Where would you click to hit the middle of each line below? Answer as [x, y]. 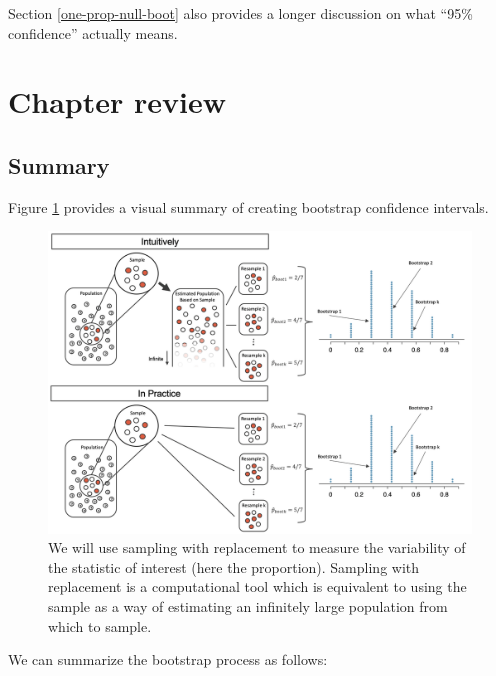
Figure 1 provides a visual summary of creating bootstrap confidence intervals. [248, 206]
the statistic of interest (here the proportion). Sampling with [234, 566]
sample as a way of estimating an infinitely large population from [248, 606]
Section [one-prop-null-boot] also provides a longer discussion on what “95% [240, 13]
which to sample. [100, 625]
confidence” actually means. [93, 32]
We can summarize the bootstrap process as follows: [168, 659]
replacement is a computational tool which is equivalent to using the [257, 586]
